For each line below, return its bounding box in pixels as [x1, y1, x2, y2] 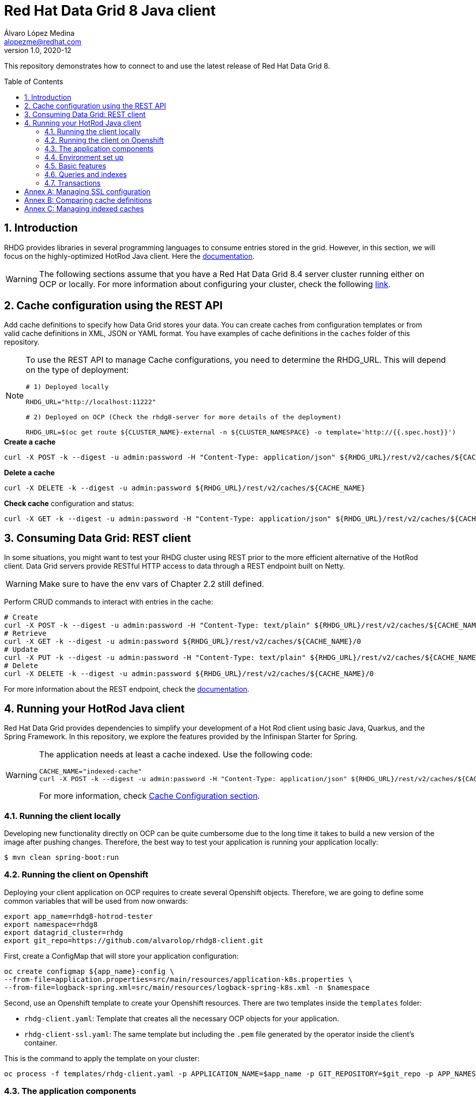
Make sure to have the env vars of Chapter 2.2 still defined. [39, 579, 264, 589]
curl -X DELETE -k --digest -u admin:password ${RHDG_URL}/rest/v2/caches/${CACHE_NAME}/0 [4, 670, 374, 678]
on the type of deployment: [26, 365, 129, 375]
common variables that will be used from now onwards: [4, 896, 188, 905]
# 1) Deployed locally [26, 383, 109, 391]
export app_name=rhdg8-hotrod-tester [4, 912, 153, 920]
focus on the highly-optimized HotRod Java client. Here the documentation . [4, 251, 255, 260]
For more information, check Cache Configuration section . [39, 791, 260, 801]
